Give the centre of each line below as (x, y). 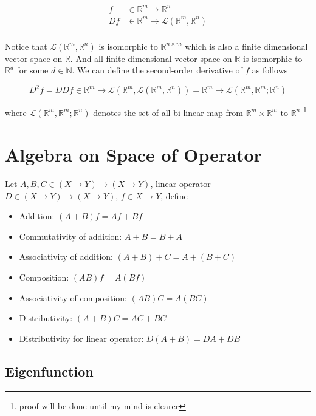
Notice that (26, 46)
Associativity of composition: (73, 297)
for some (33, 70)
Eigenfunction (49, 371)
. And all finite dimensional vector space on (151, 58)
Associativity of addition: (66, 257)
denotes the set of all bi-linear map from (168, 112)
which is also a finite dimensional (246, 46)
